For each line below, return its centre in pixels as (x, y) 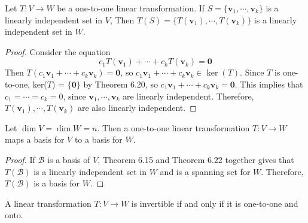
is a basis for (57, 183)
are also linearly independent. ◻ (137, 108)
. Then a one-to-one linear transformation (173, 127)
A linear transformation (48, 203)
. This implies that (269, 84)
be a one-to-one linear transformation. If (131, 8)
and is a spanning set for (205, 171)
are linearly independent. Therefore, (188, 96)
